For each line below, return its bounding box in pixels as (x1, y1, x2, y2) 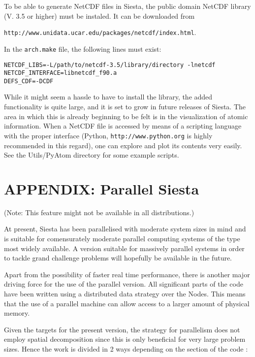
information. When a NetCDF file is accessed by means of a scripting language (4, 121, 242, 131)
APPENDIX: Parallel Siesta (4, 178, 199, 198)
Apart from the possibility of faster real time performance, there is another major (4, 269, 250, 279)
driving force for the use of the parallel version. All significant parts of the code (4, 279, 243, 289)
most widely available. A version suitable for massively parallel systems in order (4, 243, 245, 253)
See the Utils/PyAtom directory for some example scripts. (4, 150, 179, 160)
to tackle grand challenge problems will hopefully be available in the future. (4, 253, 232, 263)
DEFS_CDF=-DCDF (4, 77, 54, 85)
